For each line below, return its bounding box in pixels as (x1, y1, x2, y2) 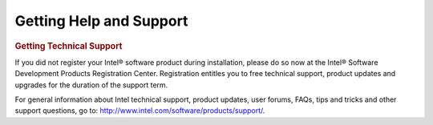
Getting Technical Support (14, 40, 123, 51)
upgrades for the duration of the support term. (14, 80, 168, 90)
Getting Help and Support (14, 12, 188, 30)
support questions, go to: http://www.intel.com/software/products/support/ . (14, 106, 265, 115)
